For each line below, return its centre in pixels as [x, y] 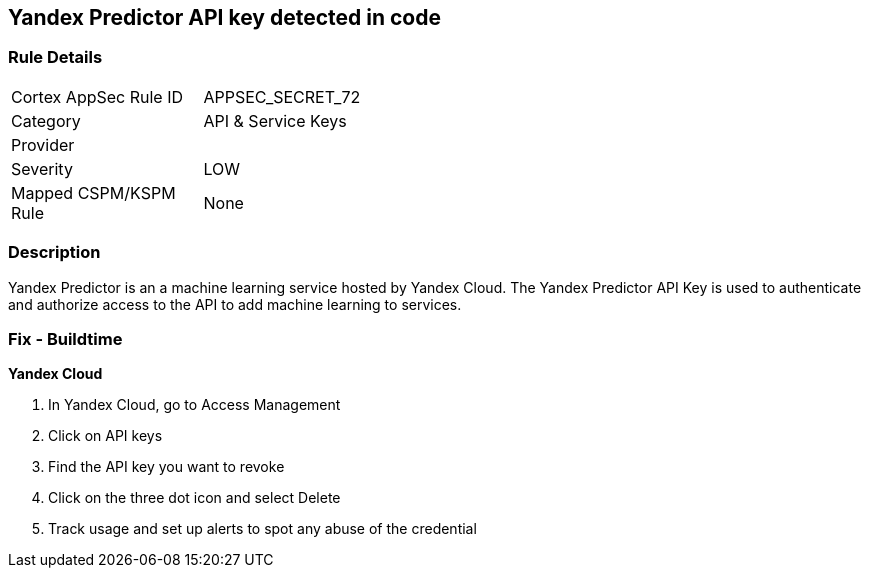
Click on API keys [105, 436]
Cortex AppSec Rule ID [97, 96]
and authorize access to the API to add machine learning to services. [235, 304]
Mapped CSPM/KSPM [93, 192]
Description [54, 252]
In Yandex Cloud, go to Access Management [194, 405]
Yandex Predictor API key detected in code [224, 17]
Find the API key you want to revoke [166, 467]
